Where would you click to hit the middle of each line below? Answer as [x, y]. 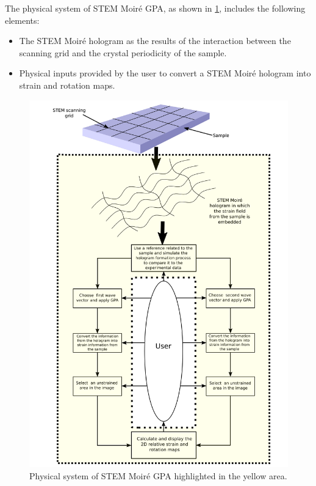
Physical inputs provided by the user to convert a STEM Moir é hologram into [165, 73]
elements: [22, 20]
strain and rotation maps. [67, 85]
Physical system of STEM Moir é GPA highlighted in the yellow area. [158, 475]
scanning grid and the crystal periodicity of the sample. [123, 52]
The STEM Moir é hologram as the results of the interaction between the [155, 41]
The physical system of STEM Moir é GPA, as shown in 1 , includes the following [155, 8]
